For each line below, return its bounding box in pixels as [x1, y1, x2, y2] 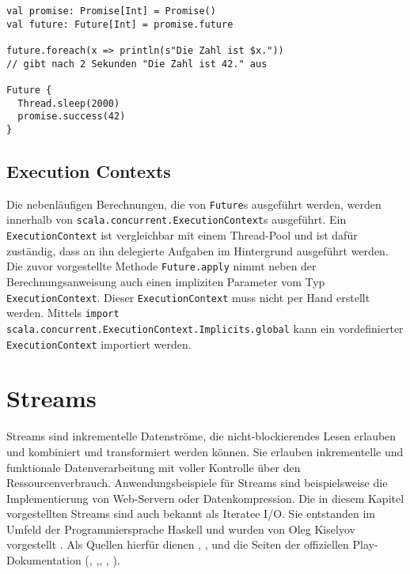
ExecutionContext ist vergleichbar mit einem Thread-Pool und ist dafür [6, 227, 358, 244]
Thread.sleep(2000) [17, 97, 120, 109]
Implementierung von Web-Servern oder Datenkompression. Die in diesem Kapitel [6, 489, 404, 506]
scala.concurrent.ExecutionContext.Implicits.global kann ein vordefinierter [6, 319, 404, 336]
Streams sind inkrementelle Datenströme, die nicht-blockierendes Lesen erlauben [6, 428, 397, 444]
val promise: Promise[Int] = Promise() [6, 6, 216, 17]
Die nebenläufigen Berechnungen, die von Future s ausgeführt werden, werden [6, 195, 382, 212]
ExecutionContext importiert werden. [6, 335, 192, 352]
